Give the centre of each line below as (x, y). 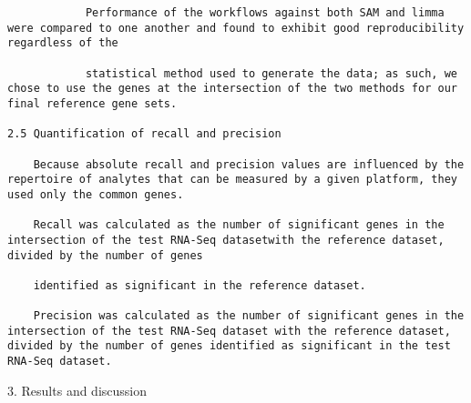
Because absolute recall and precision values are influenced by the (249, 164)
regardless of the (63, 43)
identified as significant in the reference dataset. (200, 285)
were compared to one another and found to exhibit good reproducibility (236, 28)
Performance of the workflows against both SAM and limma (265, 13)
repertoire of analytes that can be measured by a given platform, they (232, 180)
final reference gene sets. (92, 103)
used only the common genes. (96, 194)
